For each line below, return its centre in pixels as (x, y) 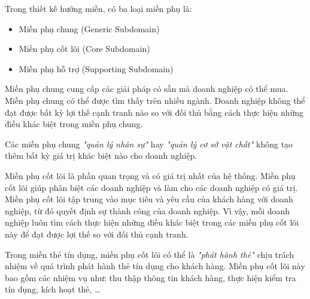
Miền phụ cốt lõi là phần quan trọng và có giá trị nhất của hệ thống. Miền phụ (150, 175)
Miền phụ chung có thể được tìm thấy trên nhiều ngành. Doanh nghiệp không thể (155, 100)
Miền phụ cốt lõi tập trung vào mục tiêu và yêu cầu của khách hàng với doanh (149, 199)
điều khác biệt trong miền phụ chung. (74, 124)
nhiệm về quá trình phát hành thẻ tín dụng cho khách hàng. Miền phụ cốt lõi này (155, 266)
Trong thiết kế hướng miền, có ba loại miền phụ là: (98, 8)
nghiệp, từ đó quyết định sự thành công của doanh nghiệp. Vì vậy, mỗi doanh (148, 210)
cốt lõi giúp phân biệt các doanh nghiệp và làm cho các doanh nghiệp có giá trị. (151, 187)
